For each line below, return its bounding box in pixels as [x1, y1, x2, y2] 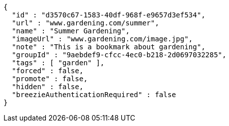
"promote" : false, [11, 75, 88, 83]
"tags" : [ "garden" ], [11, 59, 105, 67]
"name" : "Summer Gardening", [11, 27, 130, 35]
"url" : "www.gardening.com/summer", [11, 19, 159, 27]
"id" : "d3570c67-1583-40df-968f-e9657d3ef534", [11, 11, 206, 19]
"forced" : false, [11, 67, 84, 75]
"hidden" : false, [11, 83, 84, 91]
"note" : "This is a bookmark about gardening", [11, 43, 206, 51]
